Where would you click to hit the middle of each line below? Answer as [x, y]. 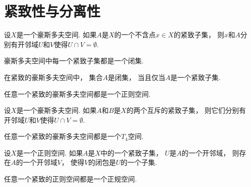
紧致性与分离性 [52, 11]
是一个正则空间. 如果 [50, 152]
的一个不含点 [135, 35]
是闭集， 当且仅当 [137, 77]
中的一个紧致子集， [132, 152]
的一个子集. [139, 162]
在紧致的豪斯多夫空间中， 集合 [53, 77]
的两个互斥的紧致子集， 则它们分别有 [186, 110]
